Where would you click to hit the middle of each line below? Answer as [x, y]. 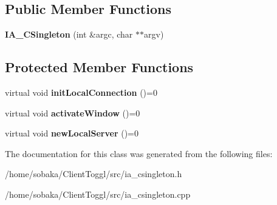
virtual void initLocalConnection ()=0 [81, 92]
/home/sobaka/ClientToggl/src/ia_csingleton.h [94, 174]
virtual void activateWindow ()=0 [73, 113]
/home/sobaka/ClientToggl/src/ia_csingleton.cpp [98, 194]
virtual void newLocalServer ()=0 [72, 133]
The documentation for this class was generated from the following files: [139, 153]
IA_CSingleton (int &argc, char [69, 34]
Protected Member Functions [99, 67]
